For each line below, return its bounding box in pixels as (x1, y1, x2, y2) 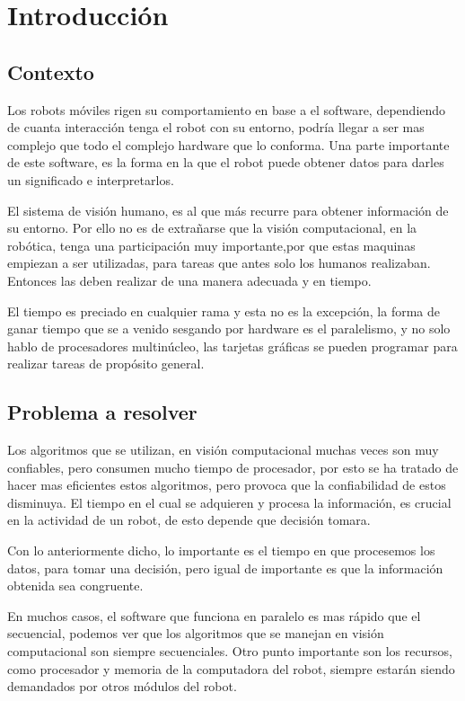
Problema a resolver (7, 398, 197, 426)
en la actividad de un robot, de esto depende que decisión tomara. (7, 510, 371, 529)
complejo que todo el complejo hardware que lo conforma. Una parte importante (7, 135, 450, 154)
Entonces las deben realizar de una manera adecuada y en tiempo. (7, 271, 372, 289)
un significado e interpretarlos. (7, 170, 174, 189)
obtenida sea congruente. (7, 576, 144, 595)
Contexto (7, 58, 94, 85)
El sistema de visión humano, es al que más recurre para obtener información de (7, 200, 449, 219)
